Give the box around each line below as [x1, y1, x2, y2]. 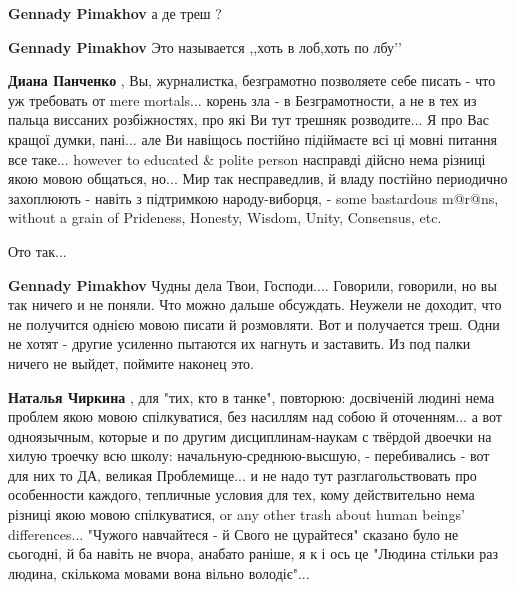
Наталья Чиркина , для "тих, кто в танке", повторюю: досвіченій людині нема [8, 386, 495, 407]
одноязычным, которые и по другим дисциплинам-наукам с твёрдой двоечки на [8, 425, 492, 446]
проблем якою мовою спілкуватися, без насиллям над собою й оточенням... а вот [8, 406, 502, 427]
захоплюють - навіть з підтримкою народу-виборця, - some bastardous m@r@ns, [8, 187, 499, 208]
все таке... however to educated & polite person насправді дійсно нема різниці [8, 148, 486, 169]
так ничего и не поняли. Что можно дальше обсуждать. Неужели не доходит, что [8, 294, 502, 315]
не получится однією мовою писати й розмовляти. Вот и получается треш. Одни [8, 313, 500, 334]
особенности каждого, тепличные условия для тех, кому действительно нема [8, 484, 475, 505]
